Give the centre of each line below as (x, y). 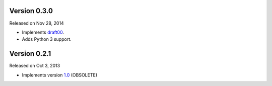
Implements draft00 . (43, 32)
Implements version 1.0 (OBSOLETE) (60, 75)
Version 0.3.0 (31, 11)
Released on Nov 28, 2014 (37, 23)
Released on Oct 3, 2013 (35, 66)
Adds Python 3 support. (47, 39)
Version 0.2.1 (30, 54)
